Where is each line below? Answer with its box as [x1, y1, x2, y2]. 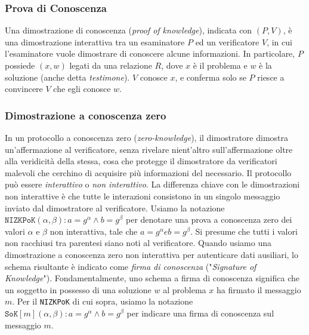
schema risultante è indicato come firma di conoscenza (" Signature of [5, 260, 257, 272]
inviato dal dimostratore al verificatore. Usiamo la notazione [5, 201, 225, 214]
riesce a [257, 70, 285, 83]
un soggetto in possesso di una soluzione [5, 283, 152, 296]
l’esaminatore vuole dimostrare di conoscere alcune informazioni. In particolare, [5, 47, 295, 60]
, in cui [267, 35, 292, 48]
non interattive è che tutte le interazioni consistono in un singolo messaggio [5, 189, 280, 202]
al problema [163, 283, 206, 296]
